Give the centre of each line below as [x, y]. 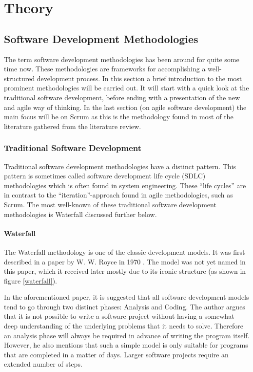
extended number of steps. [43, 364]
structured [19, 78]
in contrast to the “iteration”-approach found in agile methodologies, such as [118, 195]
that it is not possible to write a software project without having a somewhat [119, 316]
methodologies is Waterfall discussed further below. [80, 214]
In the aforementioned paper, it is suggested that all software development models [126, 297]
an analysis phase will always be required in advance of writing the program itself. [127, 335]
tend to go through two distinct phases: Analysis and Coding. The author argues [125, 306]
